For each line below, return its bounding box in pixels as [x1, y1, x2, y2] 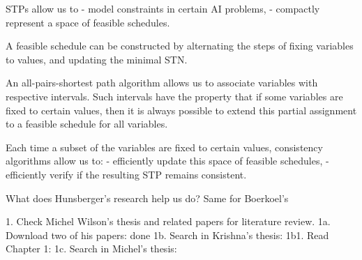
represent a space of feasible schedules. [6, 15, 170, 29]
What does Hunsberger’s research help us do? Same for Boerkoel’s [6, 190, 289, 205]
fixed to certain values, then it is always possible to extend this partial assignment [6, 102, 357, 117]
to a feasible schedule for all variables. [6, 116, 168, 131]
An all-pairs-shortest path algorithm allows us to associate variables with [6, 75, 318, 90]
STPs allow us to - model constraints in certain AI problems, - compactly [6, 1, 320, 15]
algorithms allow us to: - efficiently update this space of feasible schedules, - [6, 153, 329, 168]
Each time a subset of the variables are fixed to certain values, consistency [6, 139, 323, 154]
